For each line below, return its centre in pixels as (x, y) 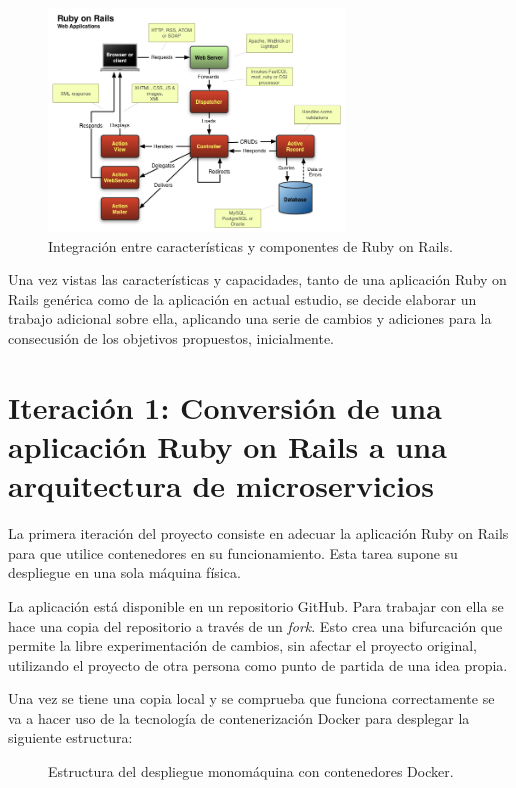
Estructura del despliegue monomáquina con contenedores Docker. (251, 771)
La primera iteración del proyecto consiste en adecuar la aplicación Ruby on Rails (258, 533)
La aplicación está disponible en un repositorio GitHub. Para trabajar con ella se (256, 605)
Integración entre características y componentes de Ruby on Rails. (250, 245)
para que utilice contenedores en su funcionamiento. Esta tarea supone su (233, 552)
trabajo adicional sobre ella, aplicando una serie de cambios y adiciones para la (250, 318)
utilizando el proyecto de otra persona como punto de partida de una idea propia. (258, 664)
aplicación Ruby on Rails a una (227, 446)
